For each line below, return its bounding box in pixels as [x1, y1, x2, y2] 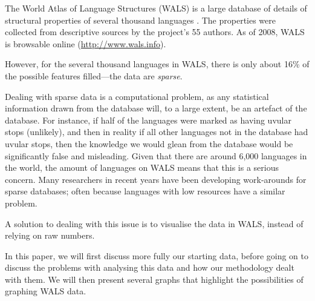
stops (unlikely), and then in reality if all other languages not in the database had [5, 125, 308, 138]
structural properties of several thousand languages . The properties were [5, 13, 276, 26]
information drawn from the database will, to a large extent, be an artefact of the [5, 102, 307, 114]
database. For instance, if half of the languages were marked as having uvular [5, 113, 291, 126]
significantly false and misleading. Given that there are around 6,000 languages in [5, 149, 307, 162]
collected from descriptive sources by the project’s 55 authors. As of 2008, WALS [5, 25, 305, 38]
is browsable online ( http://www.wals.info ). [5, 37, 166, 50]
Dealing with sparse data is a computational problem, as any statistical [5, 90, 269, 102]
